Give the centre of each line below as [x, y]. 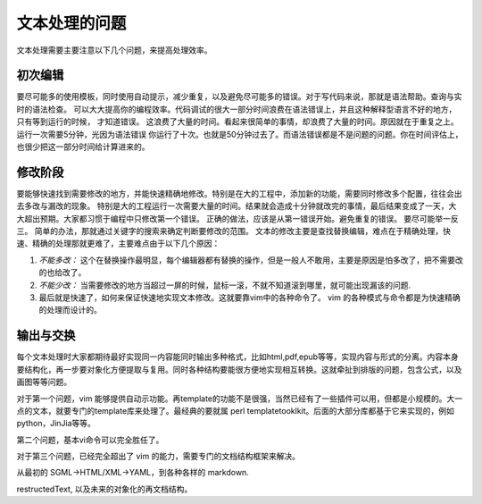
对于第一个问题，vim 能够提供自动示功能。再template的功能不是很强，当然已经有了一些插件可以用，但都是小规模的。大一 [240, 399]
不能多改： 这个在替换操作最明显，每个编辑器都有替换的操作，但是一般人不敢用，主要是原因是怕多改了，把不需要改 [251, 260]
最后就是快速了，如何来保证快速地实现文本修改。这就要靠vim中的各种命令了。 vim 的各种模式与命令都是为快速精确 [249, 298]
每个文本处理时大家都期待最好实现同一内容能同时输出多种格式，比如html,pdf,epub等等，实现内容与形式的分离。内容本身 [237, 357]
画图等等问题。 [44, 382]
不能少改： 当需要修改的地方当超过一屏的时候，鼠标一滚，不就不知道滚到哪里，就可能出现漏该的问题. [224, 285]
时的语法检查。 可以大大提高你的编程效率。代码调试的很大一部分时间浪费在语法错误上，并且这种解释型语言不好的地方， [237, 109]
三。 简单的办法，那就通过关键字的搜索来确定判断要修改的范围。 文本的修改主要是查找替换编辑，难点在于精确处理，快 [233, 231]
